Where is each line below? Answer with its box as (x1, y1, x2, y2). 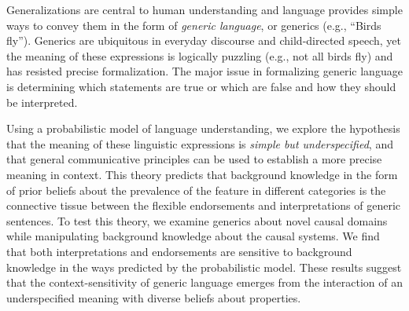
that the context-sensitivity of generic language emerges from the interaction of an (6, 274, 403, 291)
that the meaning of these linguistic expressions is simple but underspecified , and (6, 135, 393, 152)
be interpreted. (6, 93, 78, 110)
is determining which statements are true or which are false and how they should (6, 78, 396, 94)
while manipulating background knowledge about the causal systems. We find (6, 228, 380, 244)
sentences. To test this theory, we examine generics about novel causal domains (6, 212, 388, 229)
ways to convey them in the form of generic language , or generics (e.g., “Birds (6, 16, 381, 33)
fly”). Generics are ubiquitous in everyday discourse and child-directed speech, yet (6, 32, 401, 49)
